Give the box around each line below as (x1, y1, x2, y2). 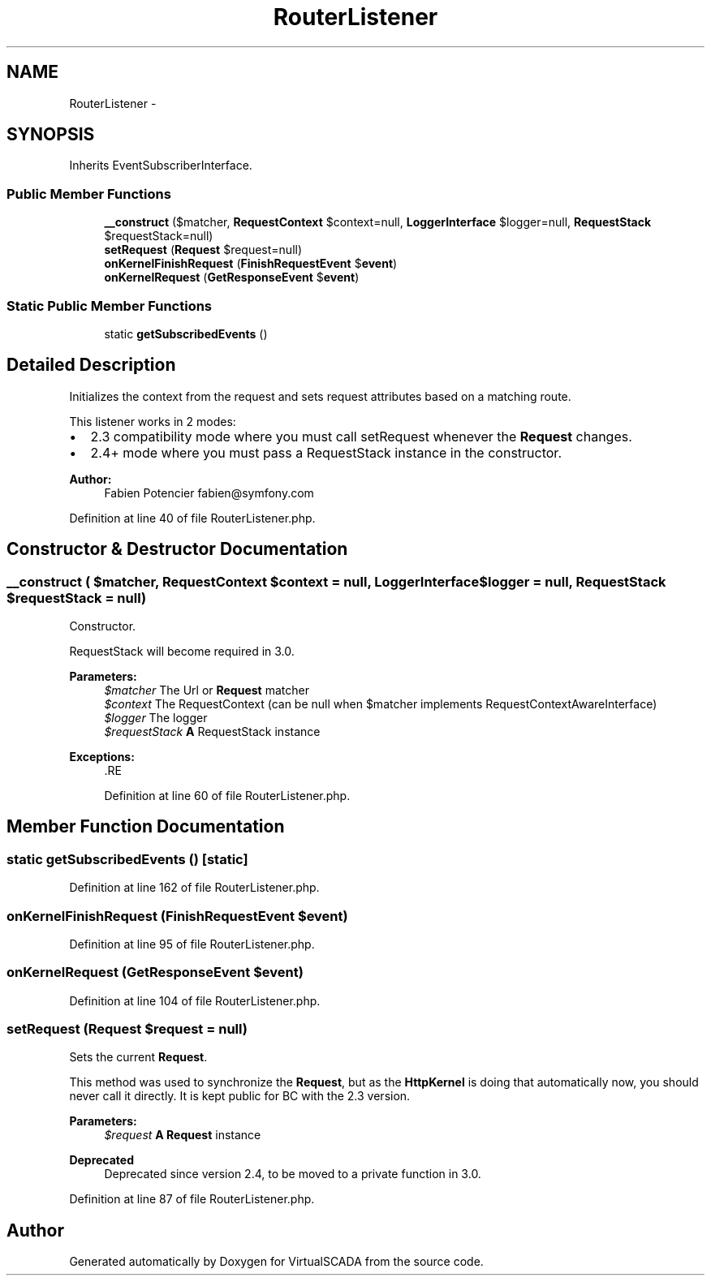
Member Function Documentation (6, 816, 285, 837)
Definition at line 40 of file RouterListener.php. (69, 510, 316, 525)
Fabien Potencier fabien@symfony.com (104, 485, 314, 500)
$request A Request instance (104, 1128, 261, 1142)
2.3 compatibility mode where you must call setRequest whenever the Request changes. (90, 428, 632, 445)
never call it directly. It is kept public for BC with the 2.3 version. (69, 1089, 411, 1103)
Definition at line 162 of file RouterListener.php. (69, 880, 320, 895)
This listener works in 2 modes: (69, 414, 236, 428)
